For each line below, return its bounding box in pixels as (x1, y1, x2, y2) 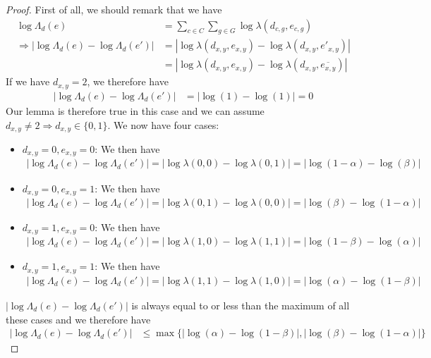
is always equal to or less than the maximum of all (131, 297, 350, 312)
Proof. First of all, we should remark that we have (6, 2, 222, 16)
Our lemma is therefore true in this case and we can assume (6, 103, 265, 118)
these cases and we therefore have (6, 311, 151, 326)
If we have (6, 74, 50, 89)
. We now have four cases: (107, 117, 219, 132)
